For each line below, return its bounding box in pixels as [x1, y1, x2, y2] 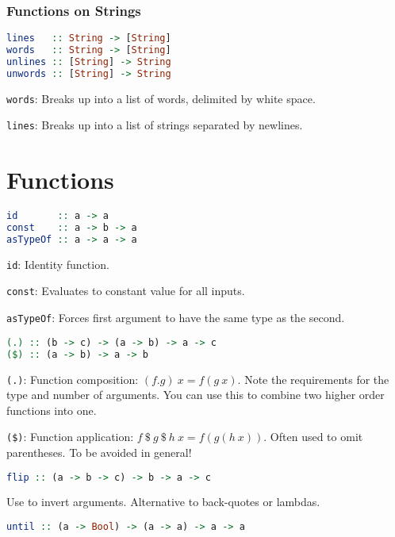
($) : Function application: [6, 428, 134, 445]
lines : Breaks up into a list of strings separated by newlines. [6, 117, 303, 133]
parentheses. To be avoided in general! [6, 444, 192, 460]
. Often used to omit [263, 428, 363, 445]
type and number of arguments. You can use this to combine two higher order [6, 386, 385, 403]
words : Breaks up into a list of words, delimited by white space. [6, 90, 316, 106]
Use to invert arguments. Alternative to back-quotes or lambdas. [6, 493, 320, 510]
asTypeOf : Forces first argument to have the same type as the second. [6, 309, 345, 326]
